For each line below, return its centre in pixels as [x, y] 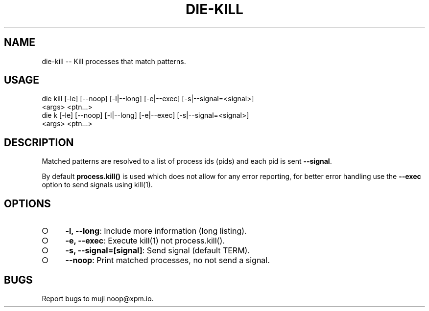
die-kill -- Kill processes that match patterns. [114, 61]
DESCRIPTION [39, 142]
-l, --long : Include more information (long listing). [156, 231]
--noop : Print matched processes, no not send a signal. [167, 260]
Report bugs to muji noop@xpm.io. [98, 298]
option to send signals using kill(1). [97, 185]
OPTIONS [27, 203]
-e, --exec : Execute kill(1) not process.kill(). [145, 241]
